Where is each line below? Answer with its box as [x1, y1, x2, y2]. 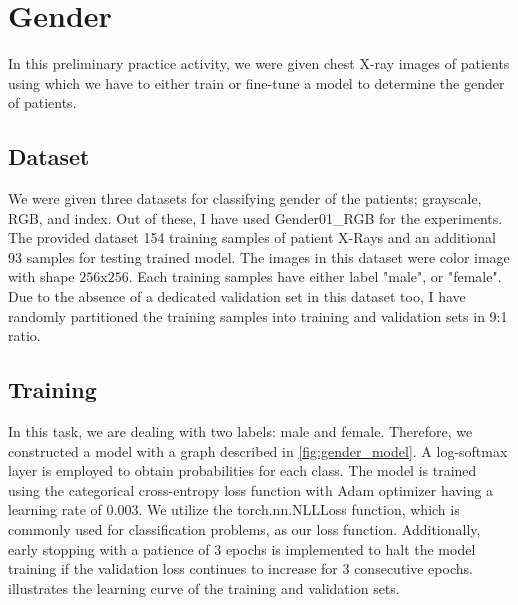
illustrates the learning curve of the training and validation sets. [8, 577, 400, 598]
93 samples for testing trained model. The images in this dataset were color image [8, 246, 510, 267]
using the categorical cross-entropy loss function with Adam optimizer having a [8, 479, 494, 500]
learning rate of [8, 499, 102, 520]
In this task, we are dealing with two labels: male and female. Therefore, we [8, 421, 473, 442]
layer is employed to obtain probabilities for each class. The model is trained [8, 460, 477, 481]
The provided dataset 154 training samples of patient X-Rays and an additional [8, 227, 496, 248]
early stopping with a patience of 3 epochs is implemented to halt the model [8, 538, 476, 559]
